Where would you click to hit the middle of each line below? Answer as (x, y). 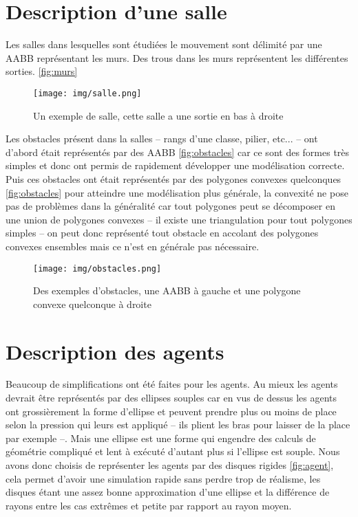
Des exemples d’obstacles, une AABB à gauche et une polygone (167, 290)
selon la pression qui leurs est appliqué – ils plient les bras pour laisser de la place (178, 425)
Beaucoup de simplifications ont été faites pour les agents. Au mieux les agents (172, 384)
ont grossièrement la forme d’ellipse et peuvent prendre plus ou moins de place (171, 411)
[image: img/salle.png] (87, 93)
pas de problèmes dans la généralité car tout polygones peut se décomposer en (170, 206)
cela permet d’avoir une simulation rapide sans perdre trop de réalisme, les (163, 478)
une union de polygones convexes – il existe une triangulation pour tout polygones (179, 219)
